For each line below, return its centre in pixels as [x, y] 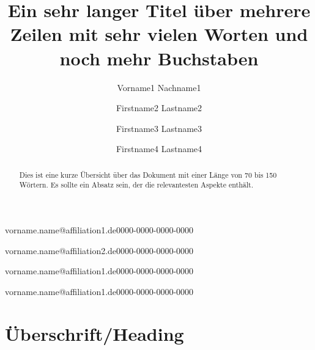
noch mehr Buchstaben [159, 58]
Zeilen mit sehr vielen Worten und [159, 34]
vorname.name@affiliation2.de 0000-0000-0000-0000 [99, 250]
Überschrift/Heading [94, 333]
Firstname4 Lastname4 [159, 149]
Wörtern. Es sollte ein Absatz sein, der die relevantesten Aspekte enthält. [136, 185]
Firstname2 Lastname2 [159, 108]
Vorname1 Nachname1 [159, 87]
